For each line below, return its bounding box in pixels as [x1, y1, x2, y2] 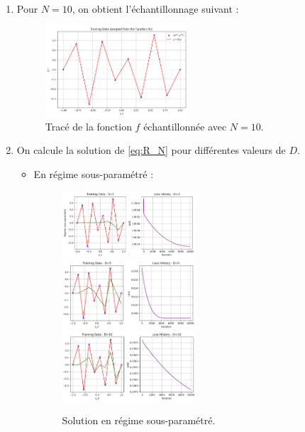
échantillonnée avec [143, 118, 227, 133]
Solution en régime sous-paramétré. [62, 412, 216, 427]
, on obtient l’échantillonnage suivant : [72, 1, 239, 16]
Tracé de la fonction [45, 118, 132, 133]
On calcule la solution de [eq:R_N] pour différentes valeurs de [16, 143, 286, 157]
